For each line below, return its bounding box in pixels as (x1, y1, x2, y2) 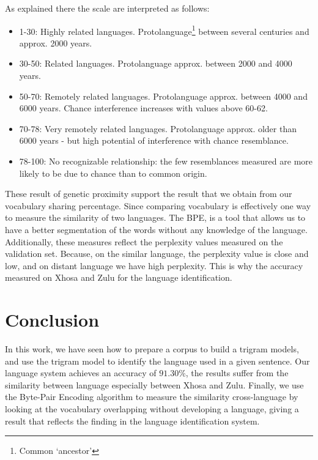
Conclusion (5, 307, 100, 332)
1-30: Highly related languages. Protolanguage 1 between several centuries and (19, 23, 309, 37)
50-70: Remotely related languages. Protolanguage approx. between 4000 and (19, 89, 308, 102)
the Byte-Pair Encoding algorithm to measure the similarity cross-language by (5, 390, 298, 403)
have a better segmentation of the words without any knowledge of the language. (5, 223, 308, 236)
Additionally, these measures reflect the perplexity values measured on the (5, 235, 283, 248)
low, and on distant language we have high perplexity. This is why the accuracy (5, 259, 303, 272)
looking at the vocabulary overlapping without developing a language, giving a (5, 402, 299, 415)
